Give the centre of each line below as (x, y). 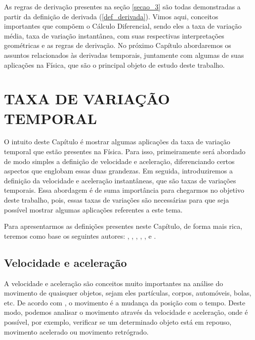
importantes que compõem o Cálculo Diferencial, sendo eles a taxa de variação (123, 26)
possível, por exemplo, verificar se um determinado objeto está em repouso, (118, 321)
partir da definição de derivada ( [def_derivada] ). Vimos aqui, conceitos (111, 16)
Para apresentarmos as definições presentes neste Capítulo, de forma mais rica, (123, 226)
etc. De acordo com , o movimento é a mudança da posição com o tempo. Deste (125, 302)
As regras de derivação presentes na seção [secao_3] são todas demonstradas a (122, 6)
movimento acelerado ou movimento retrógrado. (76, 331)
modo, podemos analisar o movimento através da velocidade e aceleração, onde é (126, 312)
